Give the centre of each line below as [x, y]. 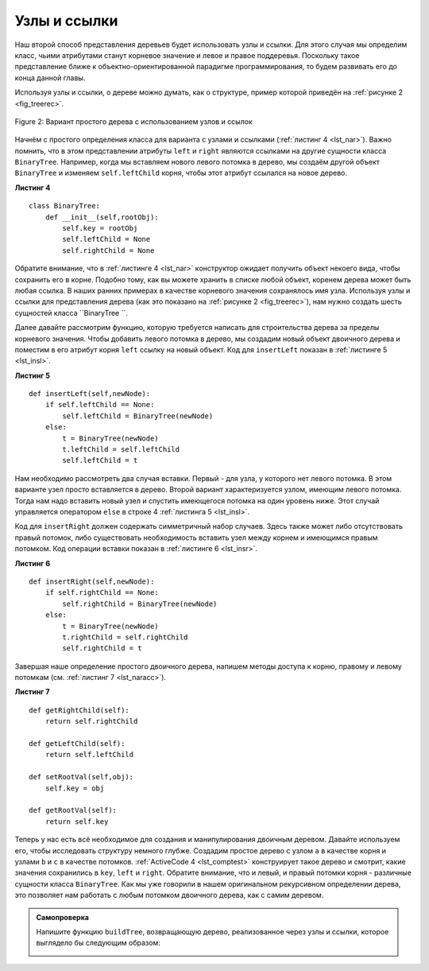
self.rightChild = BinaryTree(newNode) [140, 604]
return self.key [77, 821]
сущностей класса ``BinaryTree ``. [71, 313]
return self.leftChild [89, 755]
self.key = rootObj [100, 228]
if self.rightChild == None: [102, 593]
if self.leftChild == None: [100, 405]
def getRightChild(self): [79, 710]
